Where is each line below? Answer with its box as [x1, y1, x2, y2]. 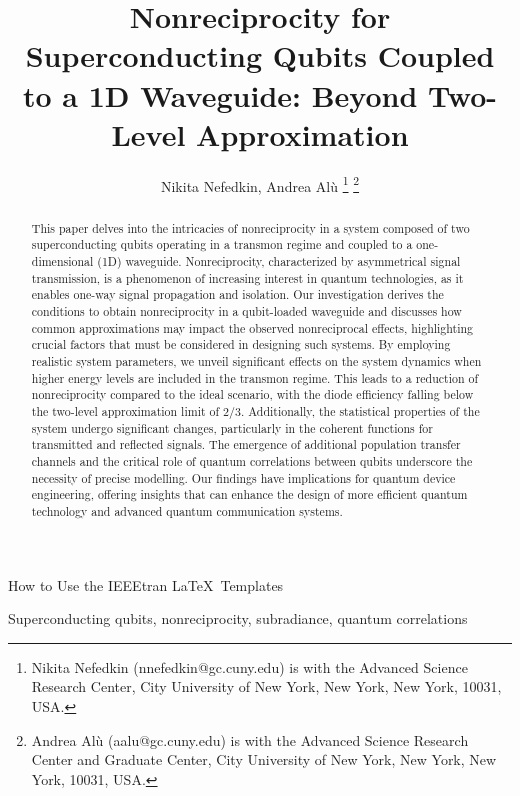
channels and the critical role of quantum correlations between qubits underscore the [31, 452, 473, 469]
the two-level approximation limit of [31, 402, 220, 419]
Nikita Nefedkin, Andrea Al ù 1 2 [160, 172, 360, 196]
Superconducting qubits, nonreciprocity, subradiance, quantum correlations [8, 608, 468, 629]
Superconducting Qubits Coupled [25, 35, 495, 76]
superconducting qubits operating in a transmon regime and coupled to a [31, 236, 413, 253]
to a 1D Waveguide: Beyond [23, 74, 418, 115]
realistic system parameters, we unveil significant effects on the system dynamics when [31, 352, 482, 369]
